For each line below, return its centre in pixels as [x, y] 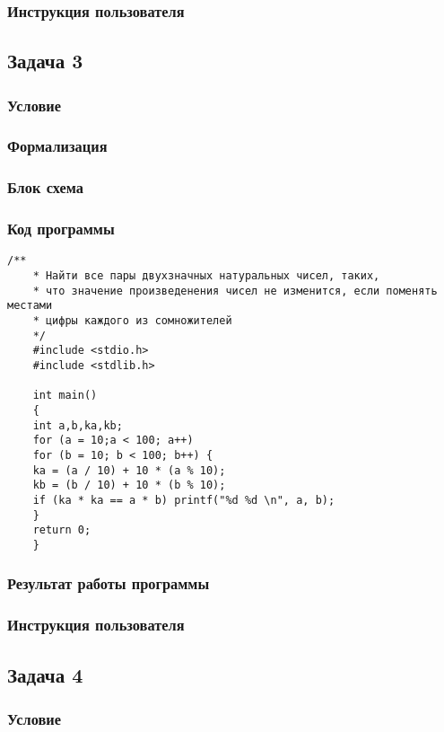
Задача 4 [45, 674]
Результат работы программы [109, 583]
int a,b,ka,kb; [78, 425]
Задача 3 [45, 61]
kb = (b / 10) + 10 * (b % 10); [129, 485]
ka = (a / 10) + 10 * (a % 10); [129, 470]
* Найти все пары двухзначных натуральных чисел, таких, [206, 276]
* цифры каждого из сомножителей [132, 321]
